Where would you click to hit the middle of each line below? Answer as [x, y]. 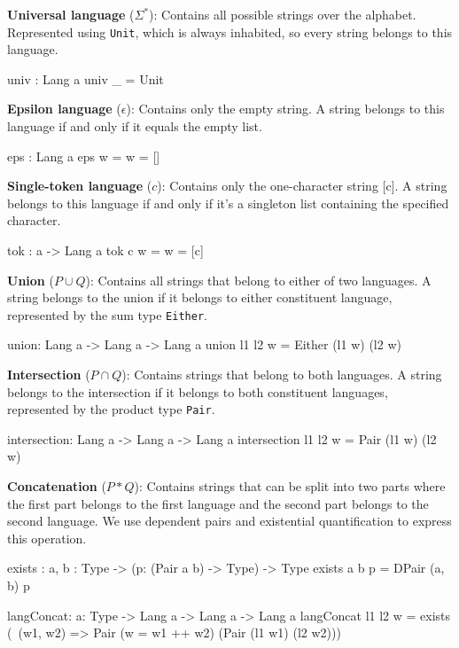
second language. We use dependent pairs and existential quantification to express [229, 521]
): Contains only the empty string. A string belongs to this [285, 109]
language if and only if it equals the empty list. [135, 126]
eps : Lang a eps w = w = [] [84, 156]
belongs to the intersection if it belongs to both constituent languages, [198, 391]
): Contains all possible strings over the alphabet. [283, 14]
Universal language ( [71, 14]
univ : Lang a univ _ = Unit [86, 78]
